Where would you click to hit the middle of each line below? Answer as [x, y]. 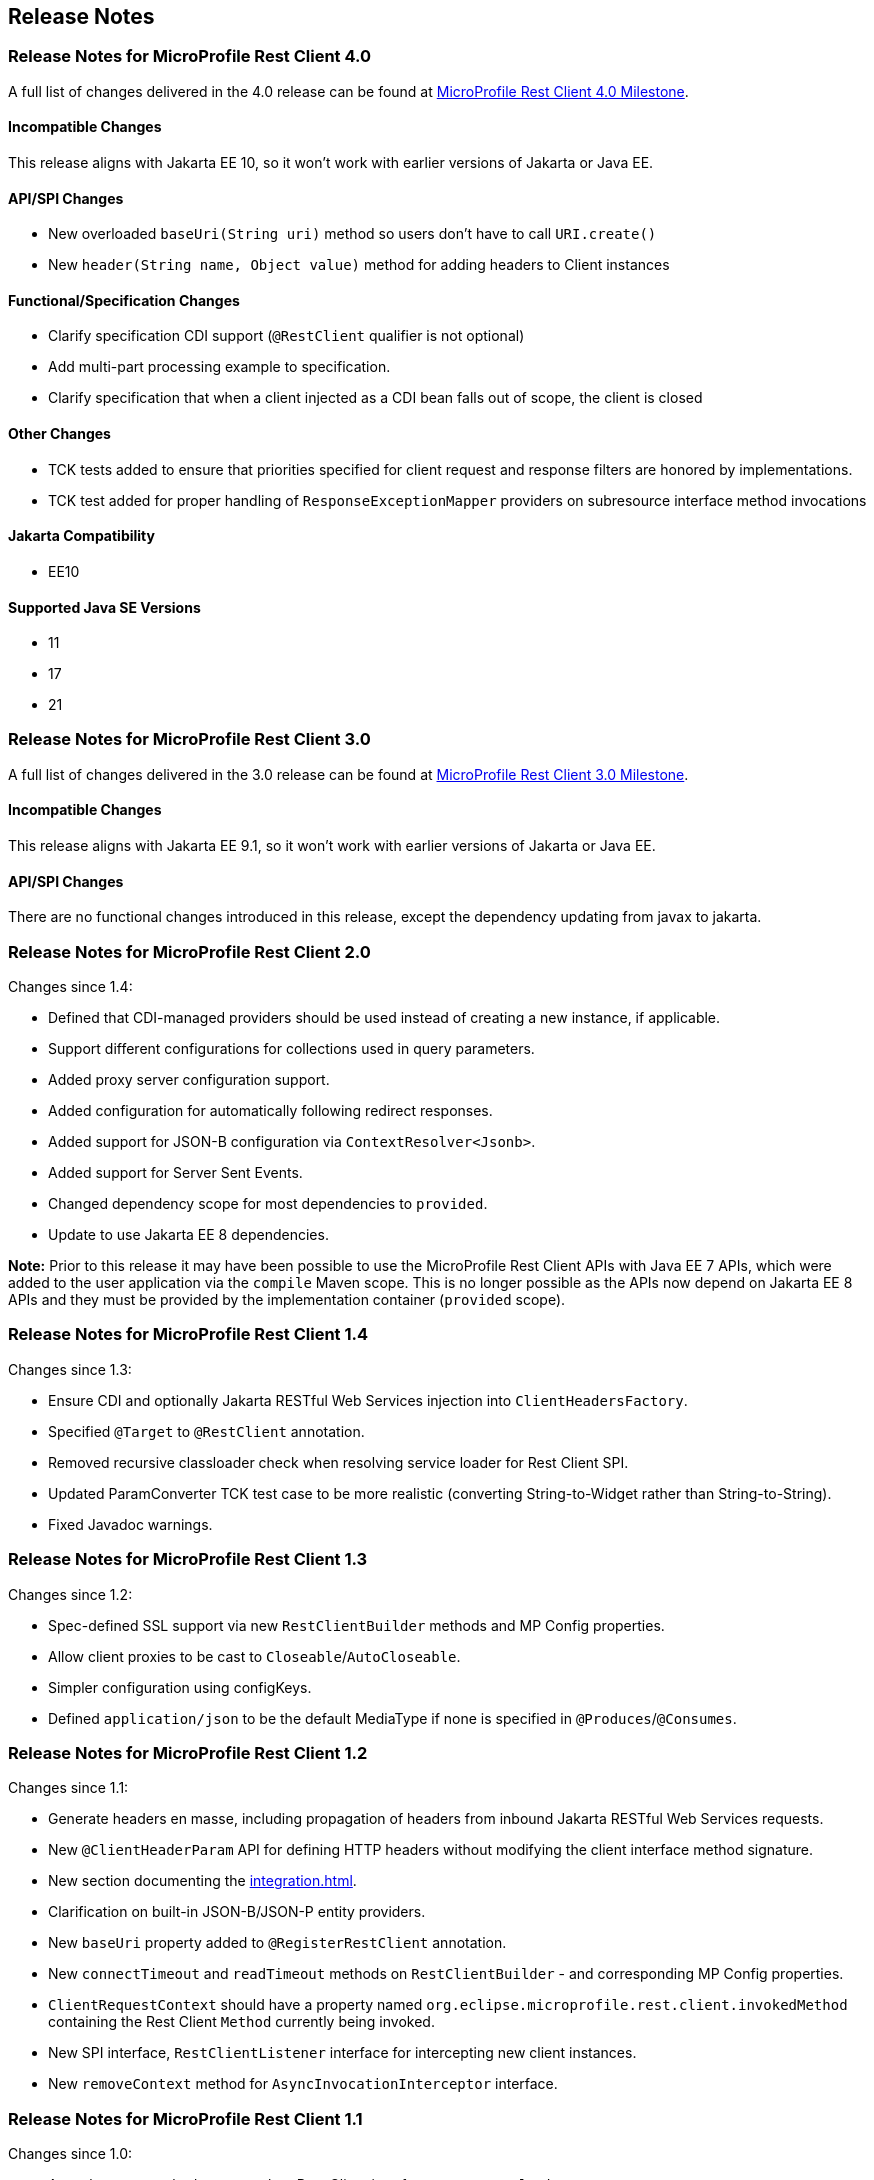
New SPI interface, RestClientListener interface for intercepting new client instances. [342, 2053]
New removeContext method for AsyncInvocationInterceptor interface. [303, 2084]
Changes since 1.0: [70, 2154]
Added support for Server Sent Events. [175, 1173]
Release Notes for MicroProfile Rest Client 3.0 [189, 739]
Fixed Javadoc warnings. [130, 1524]
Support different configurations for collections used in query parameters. [291, 1049]
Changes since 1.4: [70, 987]
